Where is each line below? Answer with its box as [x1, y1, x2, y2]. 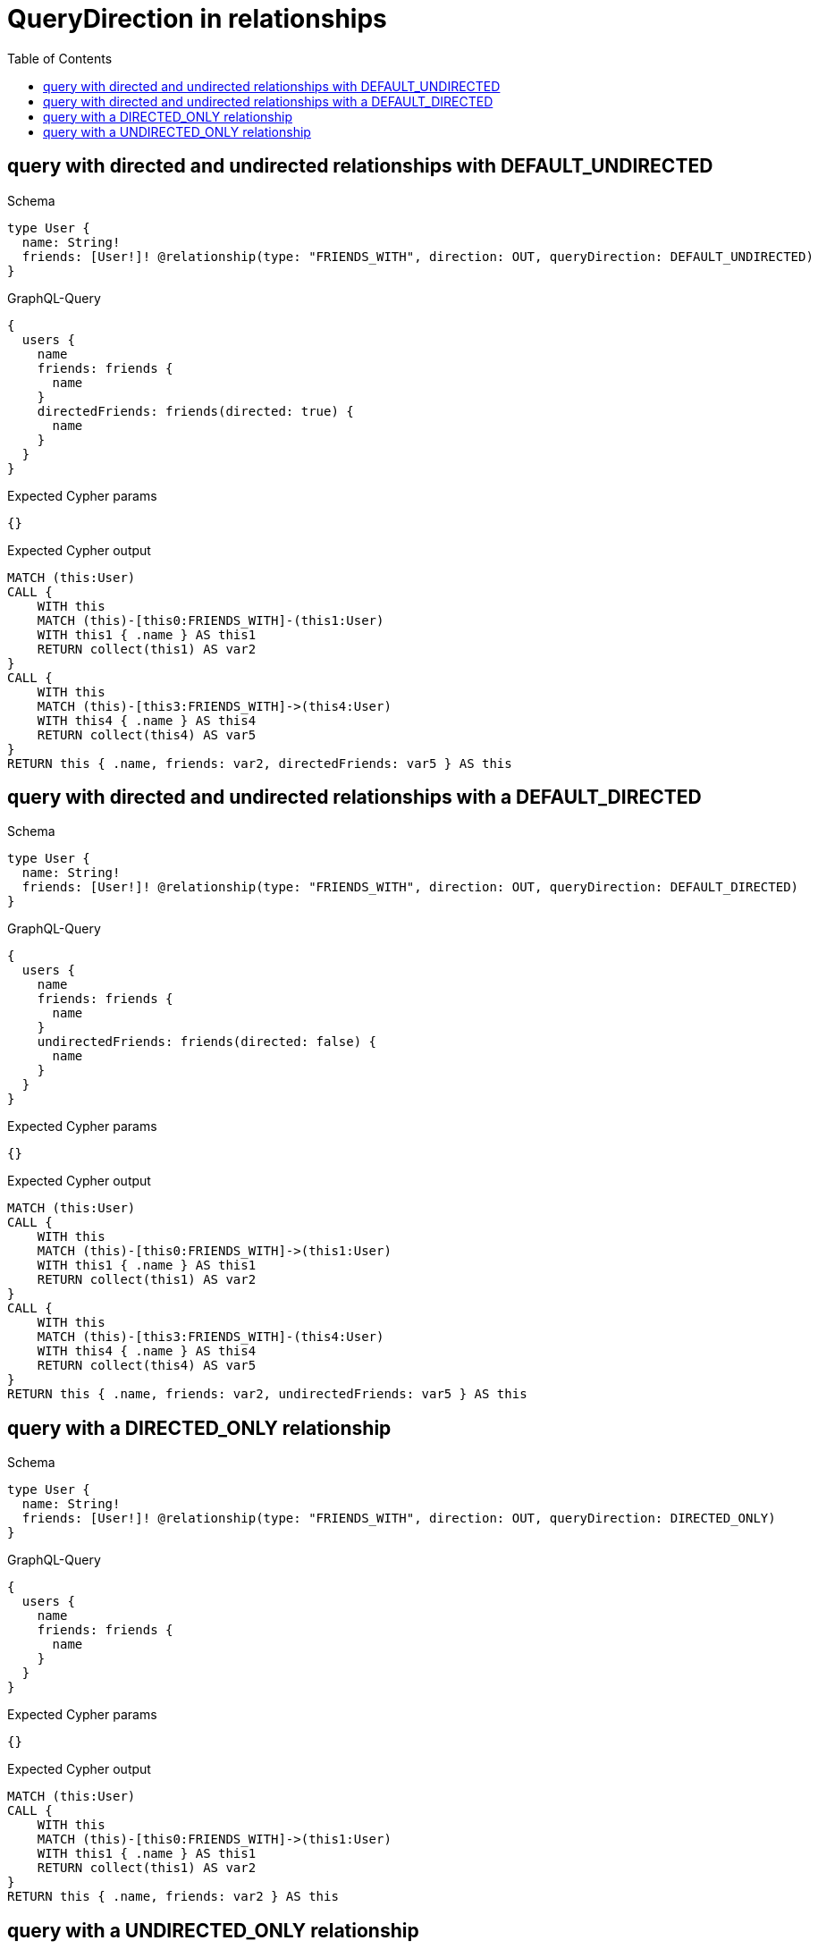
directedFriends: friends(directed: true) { [37, 403, 354, 418]
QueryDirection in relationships [7, 4, 387, 34]
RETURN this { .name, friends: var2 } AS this [7, 1889, 339, 1904]
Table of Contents [7, 50, 113, 66]
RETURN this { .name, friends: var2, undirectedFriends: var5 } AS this [7, 1387, 527, 1402]
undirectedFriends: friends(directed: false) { [37, 1034, 377, 1050]
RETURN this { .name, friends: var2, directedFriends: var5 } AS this [7, 755, 512, 771]
